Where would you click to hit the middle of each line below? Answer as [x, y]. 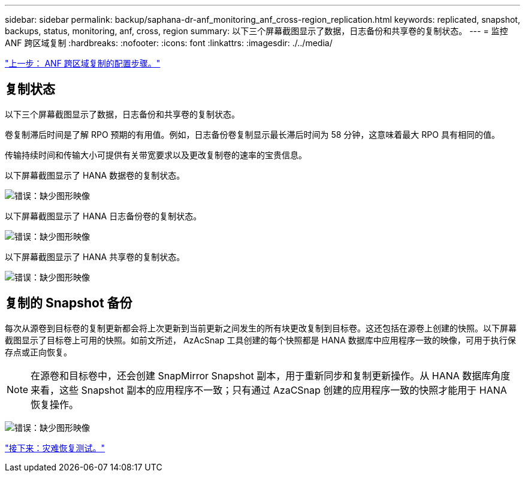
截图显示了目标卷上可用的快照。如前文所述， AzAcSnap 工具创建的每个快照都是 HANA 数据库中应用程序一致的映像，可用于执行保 [260, 340]
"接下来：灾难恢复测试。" [55, 448]
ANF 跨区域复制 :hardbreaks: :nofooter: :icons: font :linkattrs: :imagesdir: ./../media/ [169, 43]
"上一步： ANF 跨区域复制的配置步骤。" [83, 63]
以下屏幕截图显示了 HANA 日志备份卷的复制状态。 [103, 216]
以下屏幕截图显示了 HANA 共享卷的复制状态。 [95, 256]
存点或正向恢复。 [38, 352]
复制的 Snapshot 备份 [69, 303]
